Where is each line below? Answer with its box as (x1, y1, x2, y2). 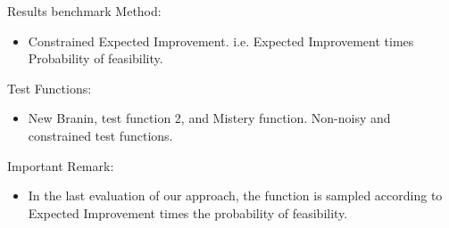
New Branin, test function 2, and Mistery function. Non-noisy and (28, 109, 391, 127)
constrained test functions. (28, 126, 173, 144)
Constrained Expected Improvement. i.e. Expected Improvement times (28, 31, 414, 50)
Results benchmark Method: (7, 2, 162, 20)
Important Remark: (7, 156, 114, 175)
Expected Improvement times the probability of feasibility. (28, 203, 348, 222)
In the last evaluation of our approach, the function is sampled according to (28, 186, 443, 205)
